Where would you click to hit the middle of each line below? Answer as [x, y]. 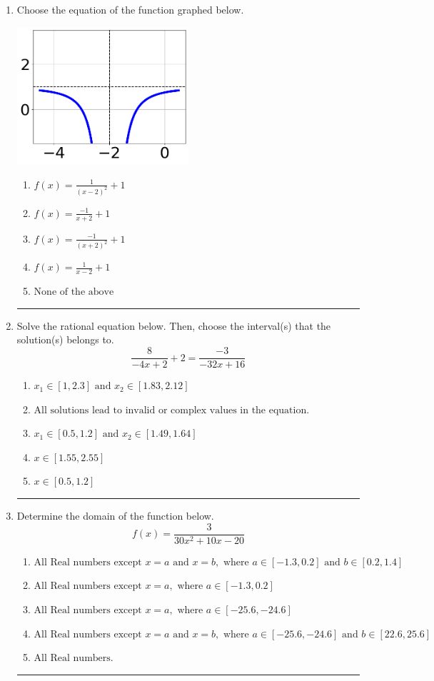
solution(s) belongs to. [65, 339]
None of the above [74, 292]
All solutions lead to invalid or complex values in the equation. [172, 410]
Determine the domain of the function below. [115, 516]
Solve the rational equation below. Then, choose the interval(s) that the [174, 325]
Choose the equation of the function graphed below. [130, 9]
